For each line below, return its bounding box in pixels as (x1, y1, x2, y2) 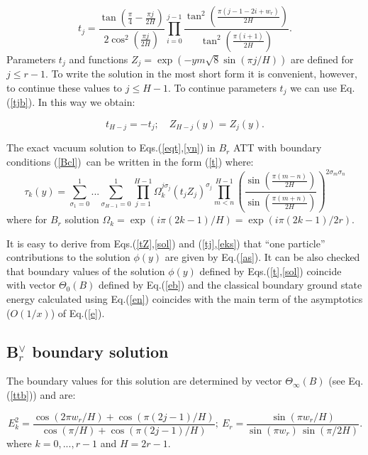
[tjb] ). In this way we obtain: (10, 95, 135, 109)
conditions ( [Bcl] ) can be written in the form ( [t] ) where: (6, 154, 254, 169)
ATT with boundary (233, 140, 322, 155)
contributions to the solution (6, 250, 130, 264)
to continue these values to (6, 80, 123, 95)
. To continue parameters (167, 80, 277, 95)
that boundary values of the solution (6, 263, 165, 278)
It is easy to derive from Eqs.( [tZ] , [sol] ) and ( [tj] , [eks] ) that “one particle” (6, 235, 325, 250)
